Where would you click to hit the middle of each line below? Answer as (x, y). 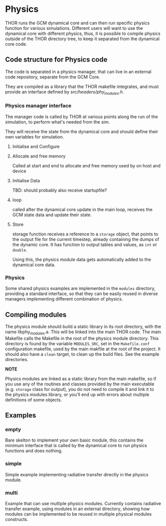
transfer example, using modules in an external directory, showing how (78, 509)
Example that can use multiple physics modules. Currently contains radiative (83, 504)
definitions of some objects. (33, 400)
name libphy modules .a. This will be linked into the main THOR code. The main (83, 332)
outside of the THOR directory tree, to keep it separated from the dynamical (83, 39)
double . (20, 250)
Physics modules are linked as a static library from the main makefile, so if (81, 378)
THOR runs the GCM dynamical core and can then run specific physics (78, 23)
